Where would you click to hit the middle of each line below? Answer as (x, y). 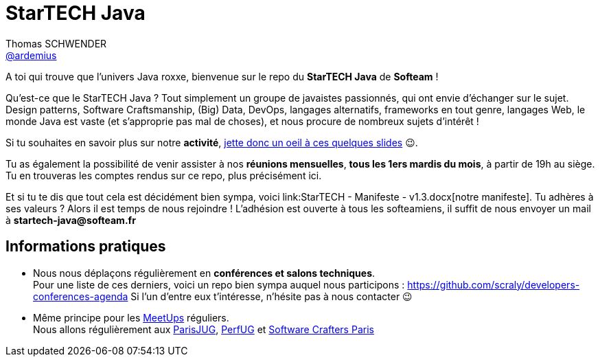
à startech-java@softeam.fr (71, 220)
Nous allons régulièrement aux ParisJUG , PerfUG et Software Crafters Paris (204, 329)
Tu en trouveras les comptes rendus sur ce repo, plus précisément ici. (164, 175)
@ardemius (31, 55)
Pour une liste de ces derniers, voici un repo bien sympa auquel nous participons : (219, 284)
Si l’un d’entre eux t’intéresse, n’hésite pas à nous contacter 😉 (272, 296)
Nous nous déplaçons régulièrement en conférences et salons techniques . (204, 273)
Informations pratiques (86, 247)
